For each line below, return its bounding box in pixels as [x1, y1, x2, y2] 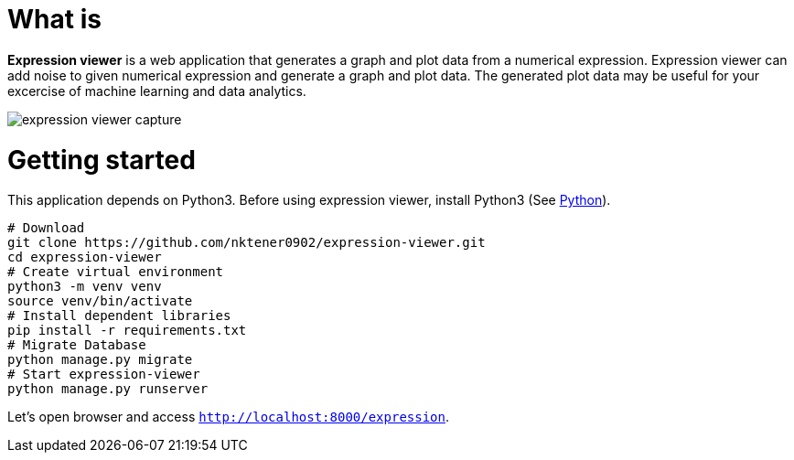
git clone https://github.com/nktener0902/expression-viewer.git [7, 235, 486, 251]
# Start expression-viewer [7, 367, 200, 382]
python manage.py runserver [7, 381, 209, 397]
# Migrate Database [7, 337, 146, 353]
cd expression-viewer [7, 250, 162, 265]
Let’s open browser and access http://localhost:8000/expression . [7, 409, 450, 425]
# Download [7, 220, 85, 236]
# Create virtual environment [7, 264, 224, 280]
